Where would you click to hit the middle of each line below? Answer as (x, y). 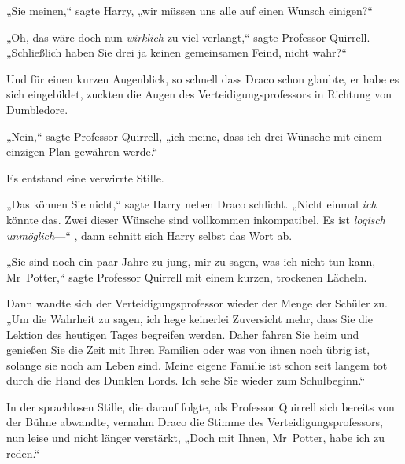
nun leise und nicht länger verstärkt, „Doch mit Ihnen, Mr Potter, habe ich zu (196, 438)
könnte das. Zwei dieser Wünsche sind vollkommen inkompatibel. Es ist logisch (196, 219)
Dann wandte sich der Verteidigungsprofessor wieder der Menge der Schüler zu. (197, 303)
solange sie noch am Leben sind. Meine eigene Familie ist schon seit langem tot (197, 365)
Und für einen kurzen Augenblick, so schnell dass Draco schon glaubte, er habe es (203, 78)
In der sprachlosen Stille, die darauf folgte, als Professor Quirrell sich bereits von (201, 406)
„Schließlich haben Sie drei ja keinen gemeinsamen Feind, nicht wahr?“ (177, 52)
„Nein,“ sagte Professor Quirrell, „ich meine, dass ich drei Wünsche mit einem (194, 136)
